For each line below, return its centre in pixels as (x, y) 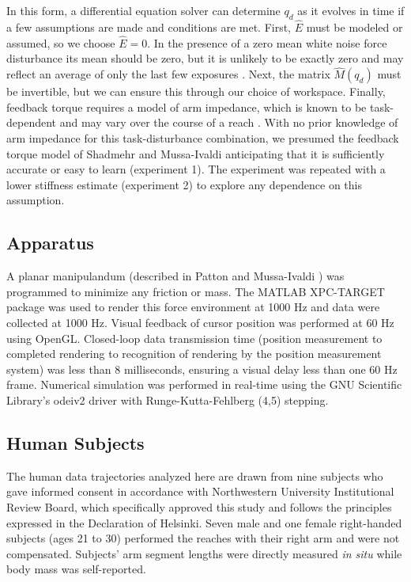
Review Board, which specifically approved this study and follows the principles (199, 506)
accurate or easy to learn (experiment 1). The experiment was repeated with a (196, 169)
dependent (32, 122)
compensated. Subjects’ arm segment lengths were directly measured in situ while (204, 553)
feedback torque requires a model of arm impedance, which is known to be (187, 107)
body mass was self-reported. (76, 569)
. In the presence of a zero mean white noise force (267, 42)
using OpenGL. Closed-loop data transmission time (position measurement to (194, 338)
